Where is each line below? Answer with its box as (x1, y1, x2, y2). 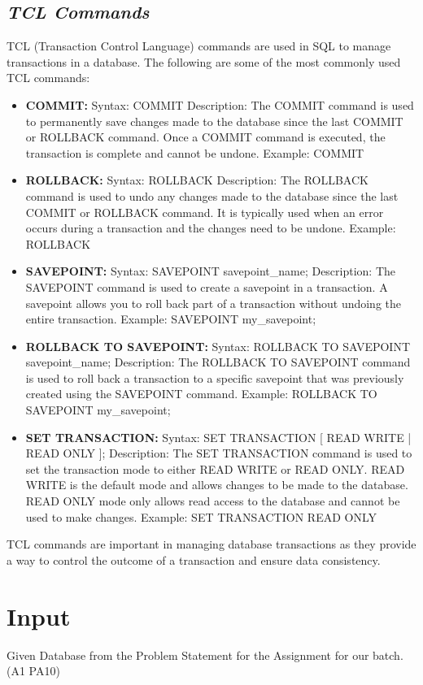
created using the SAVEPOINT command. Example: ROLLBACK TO (25, 385, 377, 402)
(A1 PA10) (7, 662, 60, 679)
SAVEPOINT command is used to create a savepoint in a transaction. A (25, 278, 388, 295)
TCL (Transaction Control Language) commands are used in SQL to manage (7, 37, 391, 54)
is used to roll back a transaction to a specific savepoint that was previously (25, 369, 404, 386)
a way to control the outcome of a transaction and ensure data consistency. (7, 551, 381, 568)
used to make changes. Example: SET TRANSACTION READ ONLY (25, 508, 377, 525)
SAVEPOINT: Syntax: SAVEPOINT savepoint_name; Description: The (25, 262, 396, 280)
